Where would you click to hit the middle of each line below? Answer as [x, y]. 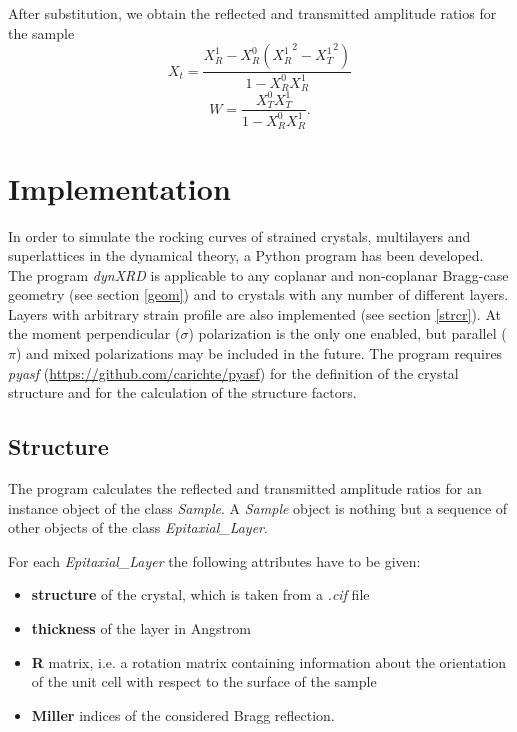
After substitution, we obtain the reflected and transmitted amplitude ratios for [252, 13]
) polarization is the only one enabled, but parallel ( [347, 333]
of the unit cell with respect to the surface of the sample [204, 681]
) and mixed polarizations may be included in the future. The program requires [259, 353]
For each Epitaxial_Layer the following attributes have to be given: [214, 560]
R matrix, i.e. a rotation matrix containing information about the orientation [269, 661]
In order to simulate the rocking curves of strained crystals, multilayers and [239, 235]
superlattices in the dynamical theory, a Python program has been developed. [246, 255]
